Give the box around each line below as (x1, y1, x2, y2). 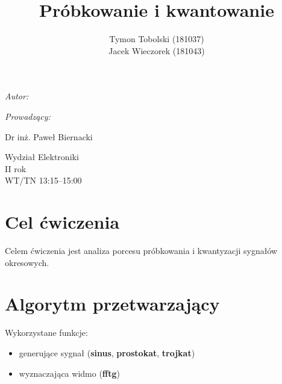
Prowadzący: (5, 110, 51, 122)
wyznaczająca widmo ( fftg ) (19, 367, 120, 379)
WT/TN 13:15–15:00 (5, 174, 82, 187)
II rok (5, 162, 27, 175)
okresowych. (5, 256, 49, 268)
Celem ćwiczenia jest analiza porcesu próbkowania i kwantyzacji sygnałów (5, 244, 278, 256)
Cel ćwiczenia (5, 209, 120, 234)
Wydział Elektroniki (5, 150, 79, 163)
